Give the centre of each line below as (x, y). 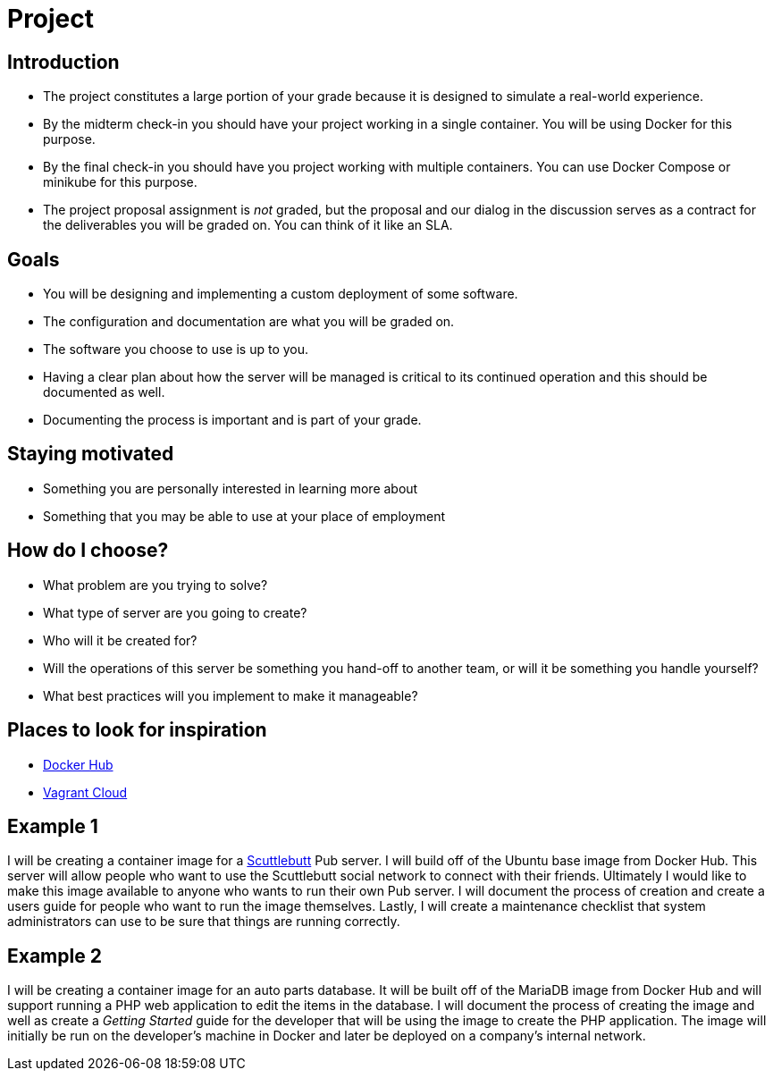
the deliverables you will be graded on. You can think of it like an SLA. (248, 225)
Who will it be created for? (120, 640)
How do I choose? (88, 551)
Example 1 (53, 826)
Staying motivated (91, 454)
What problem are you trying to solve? (155, 585)
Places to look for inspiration (137, 730)
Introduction (63, 62)
